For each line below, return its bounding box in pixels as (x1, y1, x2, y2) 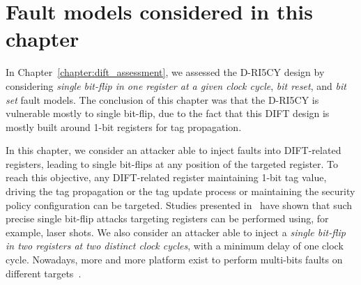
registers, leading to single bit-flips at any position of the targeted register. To (6, 156, 339, 171)
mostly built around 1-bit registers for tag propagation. (6, 119, 242, 134)
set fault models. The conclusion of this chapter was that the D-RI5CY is (6, 92, 319, 107)
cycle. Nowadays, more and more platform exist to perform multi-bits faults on (6, 252, 343, 267)
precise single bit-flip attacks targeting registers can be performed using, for (6, 211, 329, 226)
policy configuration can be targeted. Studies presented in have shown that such (6, 197, 353, 212)
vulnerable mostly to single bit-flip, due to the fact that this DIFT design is (6, 106, 330, 121)
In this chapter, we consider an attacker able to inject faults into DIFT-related (6, 143, 341, 157)
